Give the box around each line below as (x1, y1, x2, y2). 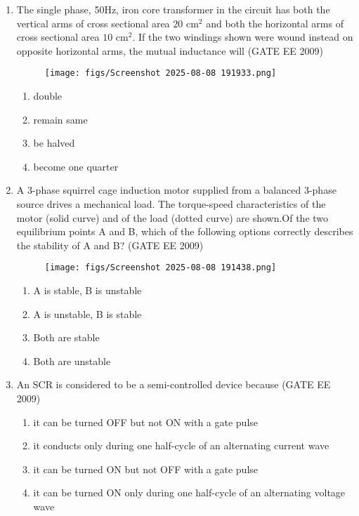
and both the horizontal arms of (206, 15, 344, 30)
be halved (33, 135, 75, 150)
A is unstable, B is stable (33, 306, 142, 321)
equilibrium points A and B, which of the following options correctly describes (16, 224, 353, 239)
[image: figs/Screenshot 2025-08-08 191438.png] (44, 263, 277, 273)
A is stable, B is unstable (33, 283, 142, 298)
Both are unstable (33, 353, 111, 368)
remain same (33, 112, 88, 126)
